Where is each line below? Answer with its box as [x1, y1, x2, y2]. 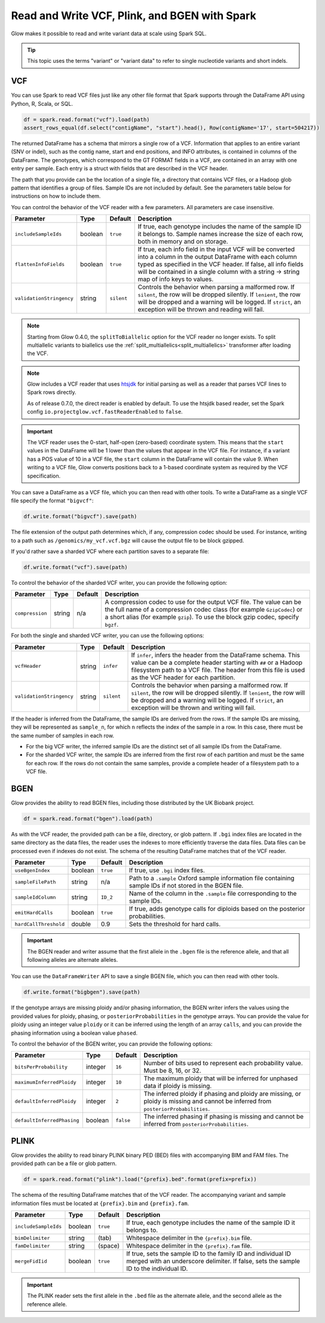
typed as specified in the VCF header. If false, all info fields [137, 260, 304, 268]
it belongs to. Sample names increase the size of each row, [137, 230, 304, 239]
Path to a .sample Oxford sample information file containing [128, 874, 295, 882]
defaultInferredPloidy [14, 1098, 77, 1104]
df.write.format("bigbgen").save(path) [23, 989, 140, 995]
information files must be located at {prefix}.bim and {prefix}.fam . [11, 1199, 189, 1207]
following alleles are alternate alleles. [27, 957, 118, 964]
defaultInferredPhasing [14, 1117, 79, 1123]
